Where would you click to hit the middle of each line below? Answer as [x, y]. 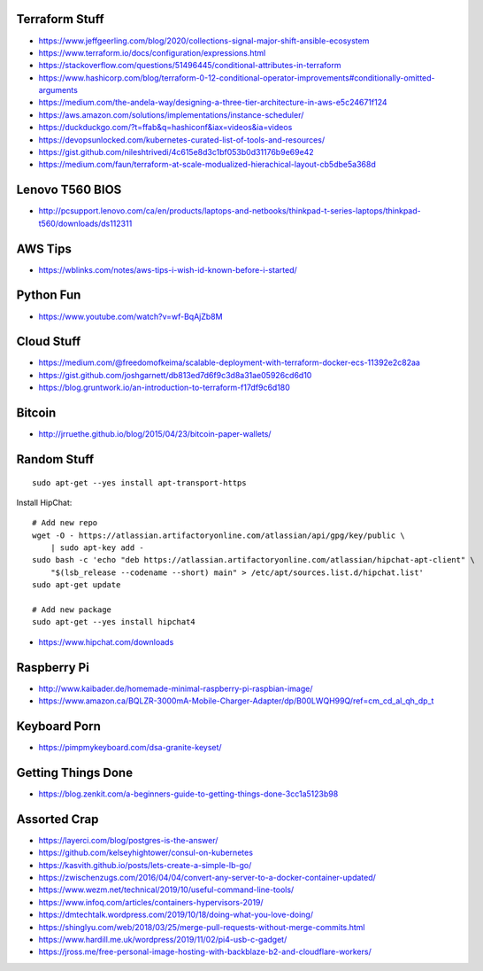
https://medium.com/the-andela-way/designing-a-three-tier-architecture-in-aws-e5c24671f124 [213, 103]
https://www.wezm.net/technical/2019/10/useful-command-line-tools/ [166, 889]
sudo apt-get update [77, 585]
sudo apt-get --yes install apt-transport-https [139, 482]
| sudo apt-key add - [97, 548]
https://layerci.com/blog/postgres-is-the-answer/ [128, 840]
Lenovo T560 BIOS [69, 190]
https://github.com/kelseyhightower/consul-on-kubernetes [146, 853]
